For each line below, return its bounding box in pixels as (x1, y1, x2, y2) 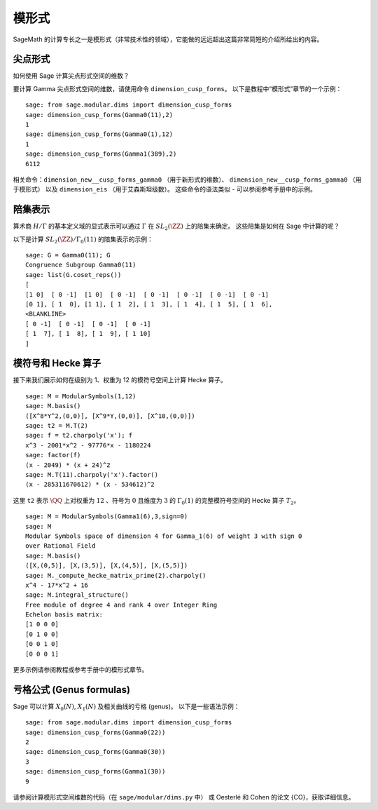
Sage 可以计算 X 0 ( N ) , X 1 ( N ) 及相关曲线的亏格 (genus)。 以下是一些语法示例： (13, 702, 240, 712)
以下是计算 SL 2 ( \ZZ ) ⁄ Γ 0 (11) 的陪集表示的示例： (13, 235, 154, 245)
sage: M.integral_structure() (25, 591, 129, 599)
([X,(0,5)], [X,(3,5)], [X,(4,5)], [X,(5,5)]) (25, 562, 188, 569)
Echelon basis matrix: (25, 611, 104, 619)
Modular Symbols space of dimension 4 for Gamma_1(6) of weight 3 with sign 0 (25, 532, 302, 540)
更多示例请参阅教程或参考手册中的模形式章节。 (13, 666, 148, 674)
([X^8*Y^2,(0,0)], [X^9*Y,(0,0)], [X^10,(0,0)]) (25, 412, 195, 420)
